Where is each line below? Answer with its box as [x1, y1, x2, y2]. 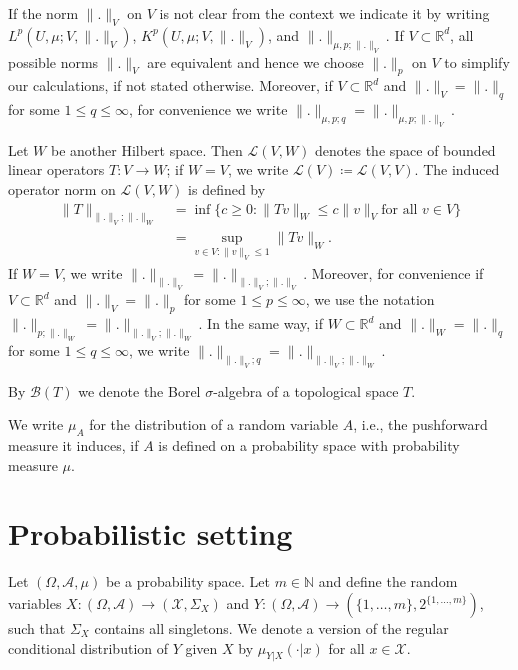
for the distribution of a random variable [89, 414, 338, 435]
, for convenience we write [129, 99, 288, 120]
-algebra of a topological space [213, 380, 399, 401]
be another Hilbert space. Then [50, 139, 243, 160]
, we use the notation [305, 289, 435, 310]
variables [8, 593, 62, 613]
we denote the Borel [78, 380, 201, 401]
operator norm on [8, 179, 116, 200]
